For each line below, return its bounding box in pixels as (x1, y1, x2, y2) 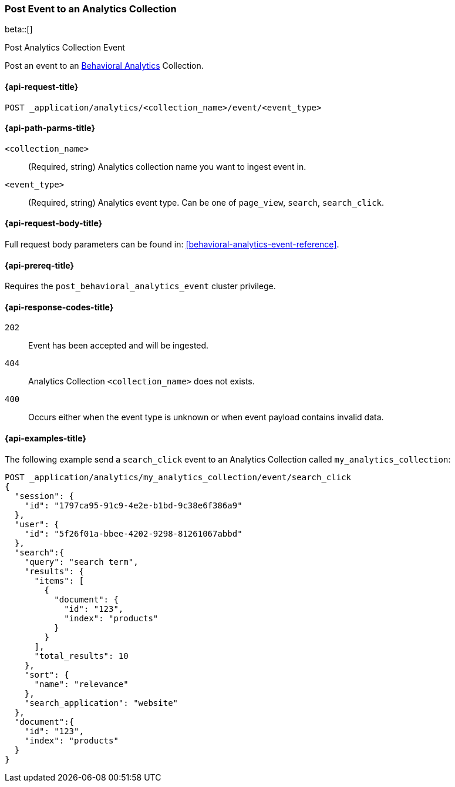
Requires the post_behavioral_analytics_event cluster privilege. (5, 281, 276, 292)
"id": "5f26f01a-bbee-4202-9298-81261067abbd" (24, 528, 242, 538)
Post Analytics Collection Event (5, 42, 125, 53)
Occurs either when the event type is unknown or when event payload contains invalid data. (28, 412, 384, 423)
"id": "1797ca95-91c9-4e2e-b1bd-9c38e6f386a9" (24, 500, 242, 510)
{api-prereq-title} (5, 260, 75, 270)
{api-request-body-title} (5, 218, 103, 229)
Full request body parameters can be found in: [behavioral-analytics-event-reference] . (5, 239, 339, 250)
